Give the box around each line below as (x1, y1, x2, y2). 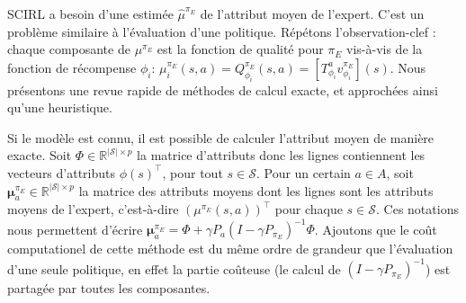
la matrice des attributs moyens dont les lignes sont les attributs (78, 181, 434, 200)
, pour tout (162, 163, 223, 182)
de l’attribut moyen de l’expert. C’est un (200, 4, 425, 22)
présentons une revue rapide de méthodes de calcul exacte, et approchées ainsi (7, 80, 438, 99)
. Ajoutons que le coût (314, 219, 437, 238)
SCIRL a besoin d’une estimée (7, 4, 174, 22)
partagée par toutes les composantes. (7, 279, 211, 298)
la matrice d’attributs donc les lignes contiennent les (137, 146, 426, 165)
